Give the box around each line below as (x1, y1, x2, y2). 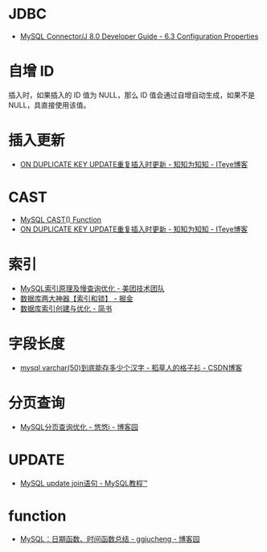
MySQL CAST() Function (19, 215, 102, 224)
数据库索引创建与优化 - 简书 (19, 303, 113, 313)
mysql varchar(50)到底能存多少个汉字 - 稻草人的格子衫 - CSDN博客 (19, 362, 243, 372)
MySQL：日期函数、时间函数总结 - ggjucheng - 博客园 (19, 534, 200, 544)
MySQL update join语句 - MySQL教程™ (19, 478, 148, 488)
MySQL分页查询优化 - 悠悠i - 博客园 (19, 422, 139, 431)
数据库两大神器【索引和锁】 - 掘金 (19, 293, 134, 303)
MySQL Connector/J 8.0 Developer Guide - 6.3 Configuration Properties (19, 31, 259, 41)
